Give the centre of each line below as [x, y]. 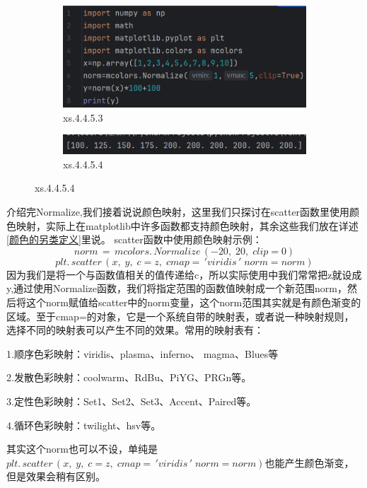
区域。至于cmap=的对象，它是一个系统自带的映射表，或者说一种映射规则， [180, 316]
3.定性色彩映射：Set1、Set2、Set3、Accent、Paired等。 [132, 401]
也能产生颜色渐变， [309, 462]
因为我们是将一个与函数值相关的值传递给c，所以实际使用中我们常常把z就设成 [184, 274]
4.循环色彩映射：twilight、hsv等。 [84, 425]
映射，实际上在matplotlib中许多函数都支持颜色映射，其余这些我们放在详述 [187, 225]
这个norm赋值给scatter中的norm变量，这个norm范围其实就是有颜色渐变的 [193, 302]
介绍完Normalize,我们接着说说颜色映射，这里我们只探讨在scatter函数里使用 [178, 212]
